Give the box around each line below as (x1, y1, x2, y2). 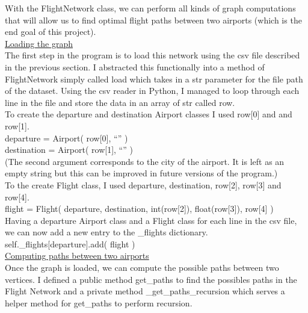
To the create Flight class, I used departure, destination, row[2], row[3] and (5, 178, 282, 191)
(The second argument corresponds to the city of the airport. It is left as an (5, 155, 285, 167)
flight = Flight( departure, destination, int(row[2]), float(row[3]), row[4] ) (5, 202, 274, 215)
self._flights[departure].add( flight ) (5, 237, 135, 250)
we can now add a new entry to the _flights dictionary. (5, 226, 208, 238)
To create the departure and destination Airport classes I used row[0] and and (5, 108, 292, 120)
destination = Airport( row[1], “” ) (5, 143, 133, 156)
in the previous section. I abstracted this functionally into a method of (5, 60, 265, 73)
